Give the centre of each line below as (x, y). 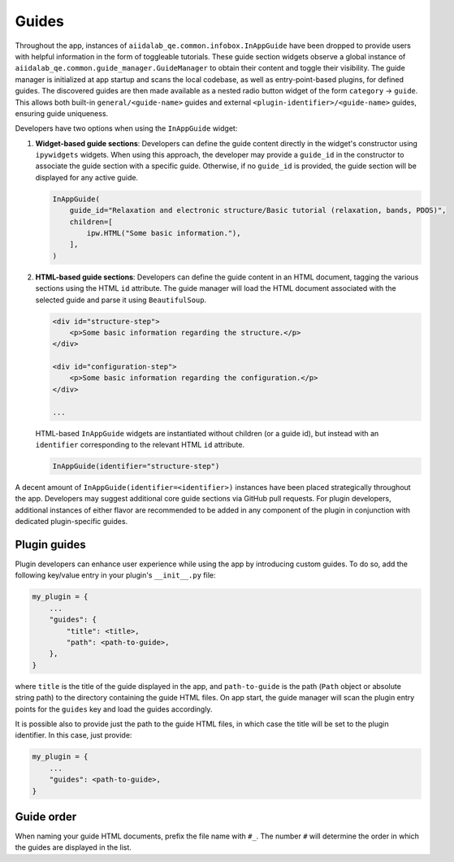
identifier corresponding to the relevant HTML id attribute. (140, 445)
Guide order (46, 817)
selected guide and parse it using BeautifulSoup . (121, 300)
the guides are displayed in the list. (73, 847)
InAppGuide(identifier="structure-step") (136, 466)
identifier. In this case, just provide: (74, 735)
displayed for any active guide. (86, 177)
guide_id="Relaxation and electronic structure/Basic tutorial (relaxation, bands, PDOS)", (258, 210)
